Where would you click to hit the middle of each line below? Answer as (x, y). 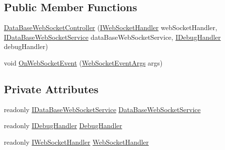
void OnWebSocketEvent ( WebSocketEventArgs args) (83, 62)
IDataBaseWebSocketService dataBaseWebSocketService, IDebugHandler (112, 37)
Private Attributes (51, 89)
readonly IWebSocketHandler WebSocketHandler (77, 142)
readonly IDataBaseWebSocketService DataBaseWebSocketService (102, 109)
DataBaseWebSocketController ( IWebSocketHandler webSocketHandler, (111, 27)
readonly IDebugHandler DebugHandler (63, 125)
